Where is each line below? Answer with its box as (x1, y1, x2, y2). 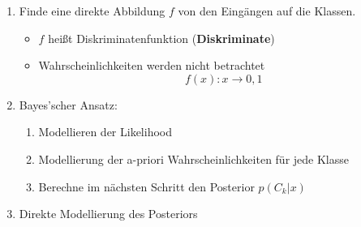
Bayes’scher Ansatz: (19, 96, 118, 113)
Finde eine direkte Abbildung (19, 2, 165, 19)
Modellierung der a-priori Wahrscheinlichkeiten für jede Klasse (38, 150, 349, 167)
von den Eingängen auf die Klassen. (178, 2, 356, 19)
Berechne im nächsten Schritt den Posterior (38, 178, 255, 195)
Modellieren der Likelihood (38, 123, 173, 140)
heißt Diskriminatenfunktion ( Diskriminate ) (48, 29, 275, 46)
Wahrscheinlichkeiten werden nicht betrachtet (38, 57, 265, 74)
